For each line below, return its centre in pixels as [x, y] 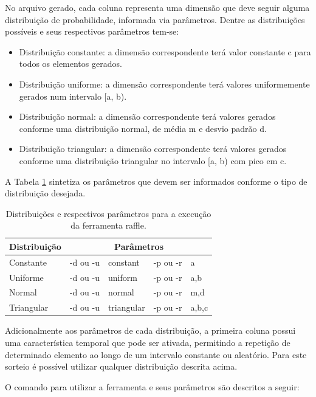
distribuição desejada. [45, 193]
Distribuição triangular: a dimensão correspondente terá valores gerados [153, 149]
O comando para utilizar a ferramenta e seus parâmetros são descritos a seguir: [152, 386]
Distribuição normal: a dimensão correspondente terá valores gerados [147, 116]
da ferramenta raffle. [108, 225]
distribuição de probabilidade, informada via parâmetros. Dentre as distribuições [155, 19]
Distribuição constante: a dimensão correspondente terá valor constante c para [165, 51]
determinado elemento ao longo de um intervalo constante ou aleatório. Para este [156, 354]
